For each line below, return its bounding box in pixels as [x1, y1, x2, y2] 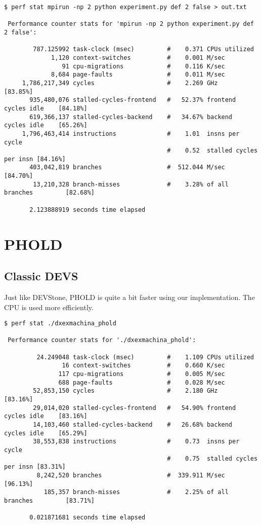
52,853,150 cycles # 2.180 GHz [33, 387, 218, 395]
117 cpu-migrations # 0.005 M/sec [58, 370, 225, 378]
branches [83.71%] [4, 497, 95, 504]
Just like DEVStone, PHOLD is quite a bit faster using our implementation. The [4, 291, 255, 302]
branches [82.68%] [4, 189, 95, 197]
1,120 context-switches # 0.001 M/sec [51, 54, 225, 61]
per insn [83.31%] [4, 463, 66, 471]
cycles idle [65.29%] [4, 429, 88, 437]
